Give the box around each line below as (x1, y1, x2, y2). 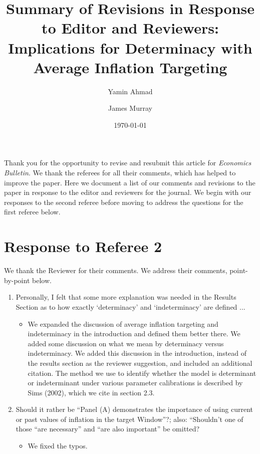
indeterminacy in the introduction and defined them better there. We (28, 328, 240, 339)
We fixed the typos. (28, 440, 88, 451)
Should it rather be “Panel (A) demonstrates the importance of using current (16, 404, 253, 414)
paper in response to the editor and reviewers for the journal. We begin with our (4, 187, 251, 197)
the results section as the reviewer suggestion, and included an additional (28, 357, 252, 368)
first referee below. (4, 206, 61, 217)
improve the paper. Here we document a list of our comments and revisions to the (4, 177, 255, 187)
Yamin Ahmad (108, 86, 153, 96)
